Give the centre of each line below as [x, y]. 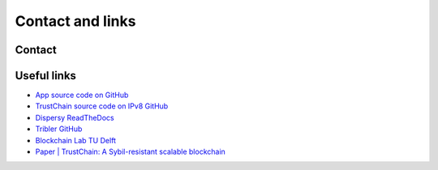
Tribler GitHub [59, 129]
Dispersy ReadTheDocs [75, 117]
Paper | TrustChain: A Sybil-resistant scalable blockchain [131, 152]
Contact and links [75, 21]
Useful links [46, 76]
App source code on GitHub [82, 95]
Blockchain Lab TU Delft [76, 140]
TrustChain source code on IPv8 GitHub [102, 106]
